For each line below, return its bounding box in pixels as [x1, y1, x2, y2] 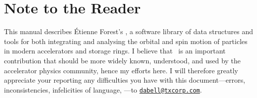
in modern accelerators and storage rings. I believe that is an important [4, 46, 226, 56]
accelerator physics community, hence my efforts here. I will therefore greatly [4, 65, 239, 75]
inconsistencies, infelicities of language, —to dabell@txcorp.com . [4, 84, 202, 95]
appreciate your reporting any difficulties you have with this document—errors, [4, 75, 246, 85]
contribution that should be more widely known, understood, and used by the [4, 55, 241, 65]
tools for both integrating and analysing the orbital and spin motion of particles [4, 36, 248, 46]
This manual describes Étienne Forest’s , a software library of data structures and [4, 26, 254, 37]
